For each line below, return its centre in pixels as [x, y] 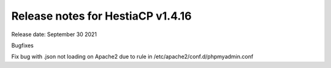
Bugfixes [22, 45]
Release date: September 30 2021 [54, 34]
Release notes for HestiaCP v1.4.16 [101, 16]
